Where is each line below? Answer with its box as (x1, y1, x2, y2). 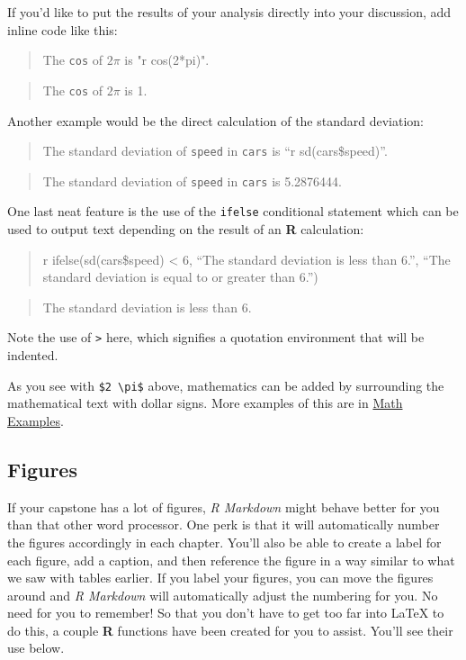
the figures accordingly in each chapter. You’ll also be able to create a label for (7, 532, 442, 551)
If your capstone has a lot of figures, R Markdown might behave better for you (7, 497, 440, 516)
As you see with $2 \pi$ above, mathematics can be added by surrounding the (7, 375, 444, 394)
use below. (7, 638, 65, 657)
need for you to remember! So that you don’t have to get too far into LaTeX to (7, 603, 444, 622)
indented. (7, 346, 58, 365)
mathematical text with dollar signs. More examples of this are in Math (7, 393, 403, 412)
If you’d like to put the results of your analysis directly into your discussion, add (7, 3, 452, 21)
